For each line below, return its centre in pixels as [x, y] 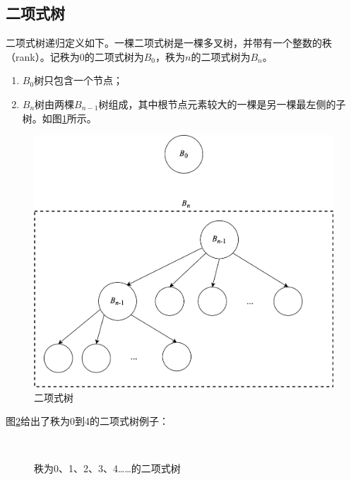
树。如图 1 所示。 [59, 118]
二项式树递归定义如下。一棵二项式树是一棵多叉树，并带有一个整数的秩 [169, 43]
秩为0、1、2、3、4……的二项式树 [107, 468]
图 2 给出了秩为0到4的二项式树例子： [87, 421]
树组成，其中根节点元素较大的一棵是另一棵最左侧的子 [222, 104]
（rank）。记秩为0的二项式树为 [75, 56]
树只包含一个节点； [79, 80]
